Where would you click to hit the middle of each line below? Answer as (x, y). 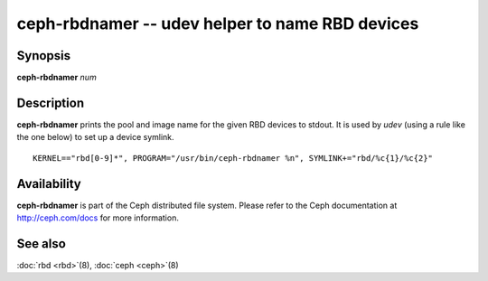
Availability (49, 184)
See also (42, 244)
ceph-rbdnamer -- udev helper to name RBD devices (218, 23)
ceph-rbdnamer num (56, 78)
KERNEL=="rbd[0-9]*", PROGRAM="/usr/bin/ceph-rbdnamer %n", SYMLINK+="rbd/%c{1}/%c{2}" (233, 158)
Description (51, 103)
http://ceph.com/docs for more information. (98, 218)
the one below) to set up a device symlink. (96, 137)
